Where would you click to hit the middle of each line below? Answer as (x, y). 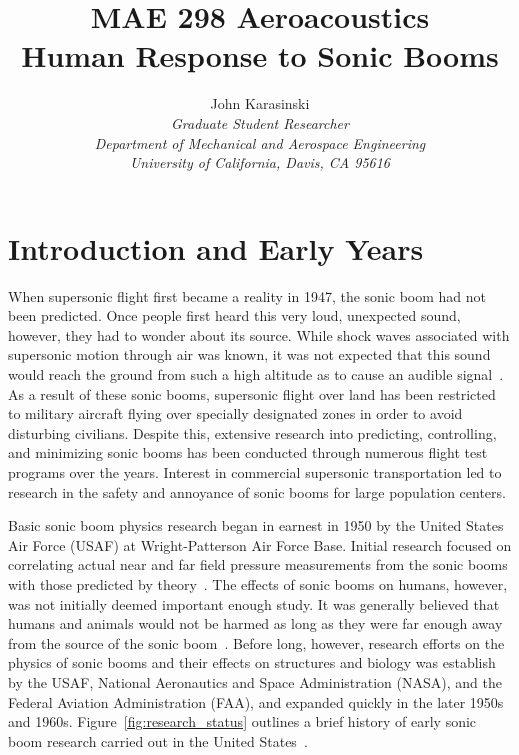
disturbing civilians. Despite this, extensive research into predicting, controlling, (252, 432)
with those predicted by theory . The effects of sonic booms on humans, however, (258, 583)
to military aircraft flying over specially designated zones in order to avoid (235, 413)
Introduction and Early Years (216, 247)
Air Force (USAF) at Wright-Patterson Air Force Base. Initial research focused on (260, 544)
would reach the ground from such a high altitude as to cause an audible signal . (256, 374)
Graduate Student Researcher (260, 122)
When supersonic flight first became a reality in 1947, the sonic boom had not (247, 295)
